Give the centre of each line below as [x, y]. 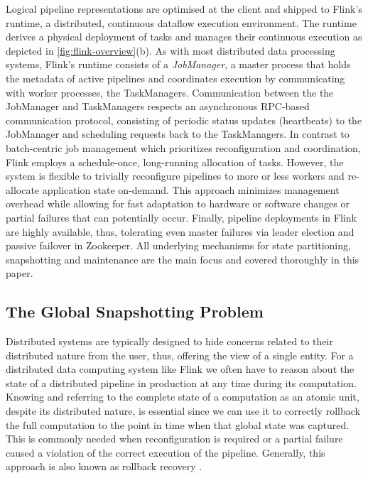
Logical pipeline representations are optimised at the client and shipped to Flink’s [184, 9]
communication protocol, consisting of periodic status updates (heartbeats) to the [184, 120]
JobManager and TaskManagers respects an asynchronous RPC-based [158, 106]
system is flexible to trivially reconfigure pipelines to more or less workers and [175, 176]
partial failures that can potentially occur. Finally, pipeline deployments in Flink [181, 217]
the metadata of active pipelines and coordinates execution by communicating [175, 78]
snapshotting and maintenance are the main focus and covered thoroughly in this [183, 259]
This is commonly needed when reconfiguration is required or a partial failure [174, 439]
